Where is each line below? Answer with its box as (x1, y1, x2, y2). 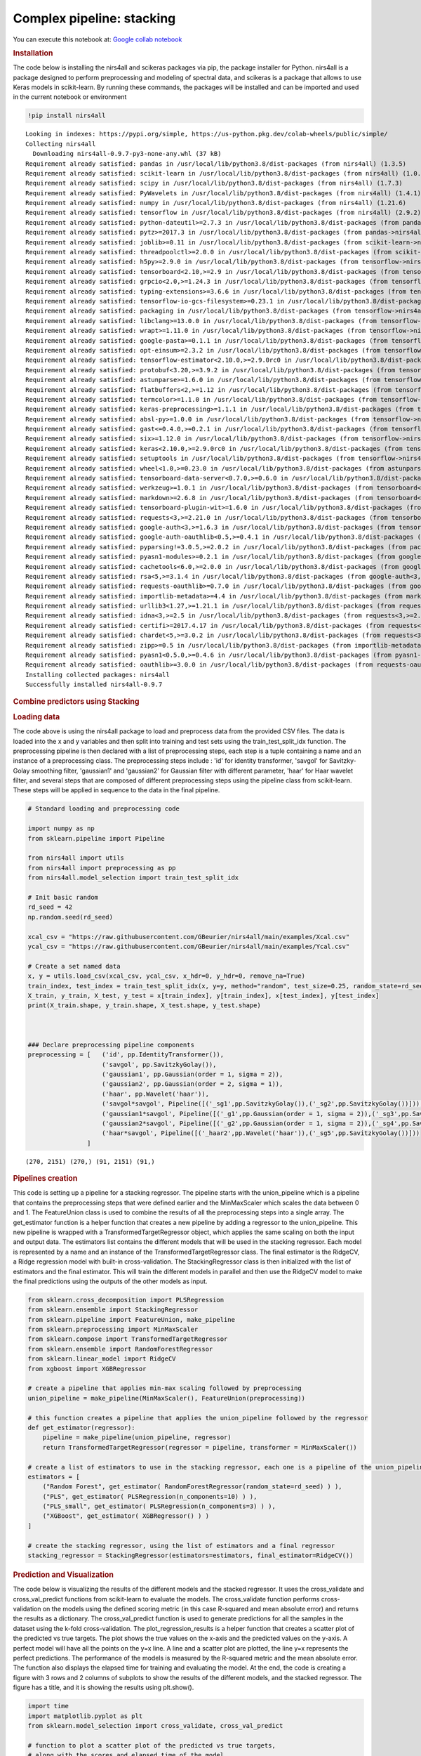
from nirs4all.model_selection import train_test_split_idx (27, 874, 239, 882)
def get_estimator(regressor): (27, 1423, 136, 1431)
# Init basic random (27, 893, 98, 901)
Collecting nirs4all (25, 140, 96, 148)
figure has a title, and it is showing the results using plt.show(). (13, 1683, 194, 1692)
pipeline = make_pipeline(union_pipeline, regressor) (42, 1434, 232, 1441)
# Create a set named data (27, 962, 121, 970)
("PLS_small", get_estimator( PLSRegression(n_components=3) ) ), (42, 1502, 276, 1510)
